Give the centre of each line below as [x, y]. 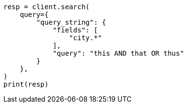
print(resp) [26, 84]
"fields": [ [75, 30]
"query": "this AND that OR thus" [118, 53]
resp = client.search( [47, 7]
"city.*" [85, 38]
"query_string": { [71, 22]
